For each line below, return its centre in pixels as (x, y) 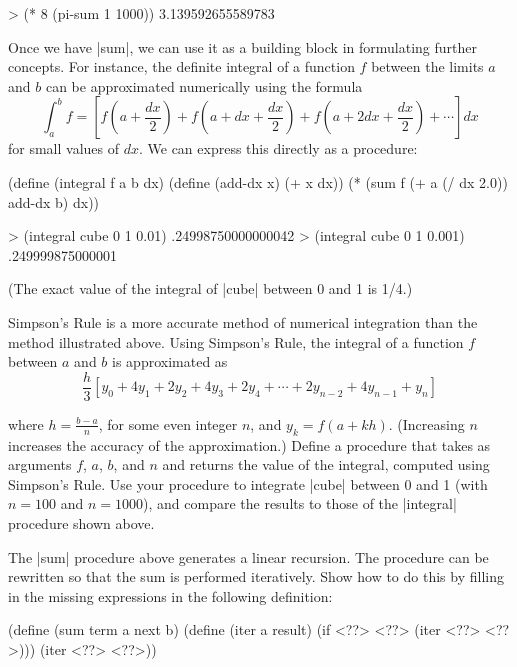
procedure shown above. (81, 522)
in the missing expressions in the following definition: (170, 595)
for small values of (64, 148)
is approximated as (170, 361)
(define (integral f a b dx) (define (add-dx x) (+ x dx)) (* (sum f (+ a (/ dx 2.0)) (258, 181)
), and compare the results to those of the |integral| (300, 503)
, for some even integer (168, 423)
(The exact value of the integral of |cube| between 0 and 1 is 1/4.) (210, 288)
